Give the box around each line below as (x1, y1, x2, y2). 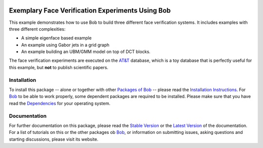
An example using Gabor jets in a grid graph (21, 42, 110, 48)
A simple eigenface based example (21, 35, 92, 41)
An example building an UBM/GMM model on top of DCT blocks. (21, 49, 150, 55)
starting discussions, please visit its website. (9, 136, 98, 142)
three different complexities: (9, 26, 66, 32)
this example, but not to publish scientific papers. (9, 64, 109, 70)
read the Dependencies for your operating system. (9, 100, 111, 106)
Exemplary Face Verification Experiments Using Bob (9, 6, 171, 15)
